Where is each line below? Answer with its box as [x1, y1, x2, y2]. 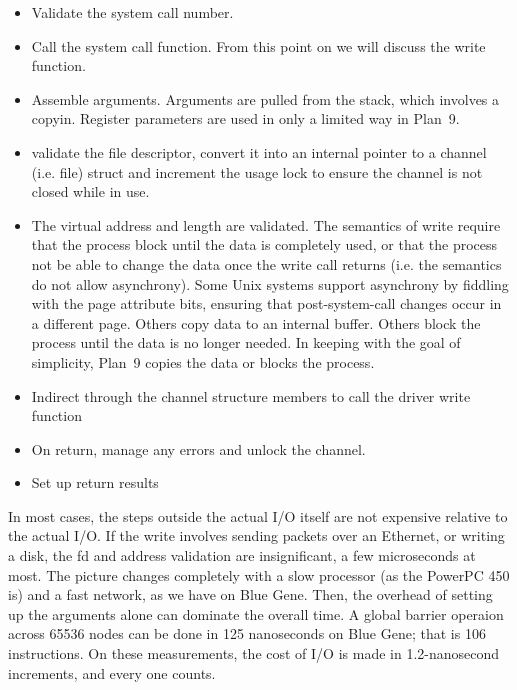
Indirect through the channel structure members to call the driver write [31, 385, 471, 406]
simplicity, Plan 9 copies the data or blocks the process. [31, 351, 375, 372]
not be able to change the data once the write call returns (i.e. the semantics [31, 253, 502, 274]
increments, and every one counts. [8, 662, 216, 683]
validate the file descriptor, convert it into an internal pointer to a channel [31, 141, 487, 162]
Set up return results [31, 472, 159, 493]
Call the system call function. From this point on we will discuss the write [31, 35, 486, 56]
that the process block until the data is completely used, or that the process [31, 234, 498, 255]
